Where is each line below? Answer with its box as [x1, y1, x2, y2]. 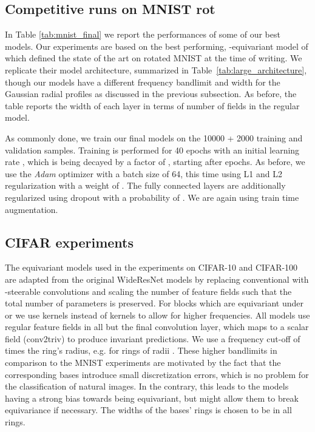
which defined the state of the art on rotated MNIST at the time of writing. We [5, 52, 302, 64]
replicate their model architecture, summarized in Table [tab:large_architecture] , [5, 63, 307, 76]
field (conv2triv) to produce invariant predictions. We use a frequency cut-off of [5, 332, 300, 345]
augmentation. [5, 203, 58, 215]
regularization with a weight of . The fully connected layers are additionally [5, 179, 286, 192]
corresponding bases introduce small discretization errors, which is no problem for [5, 368, 309, 380]
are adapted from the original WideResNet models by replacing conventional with [5, 272, 309, 285]
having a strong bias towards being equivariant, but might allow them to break [5, 391, 299, 404]
